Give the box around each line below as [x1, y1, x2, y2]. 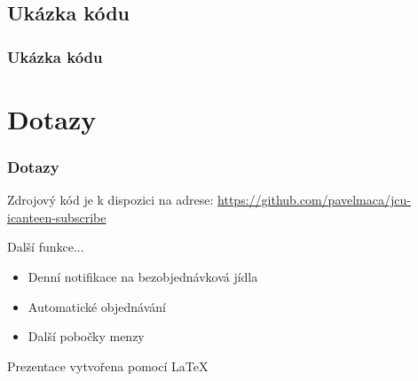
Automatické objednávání [28, 297, 166, 315]
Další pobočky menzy [28, 327, 145, 346]
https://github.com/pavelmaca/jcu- [217, 190, 411, 209]
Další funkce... [7, 237, 84, 256]
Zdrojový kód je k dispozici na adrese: [7, 190, 214, 209]
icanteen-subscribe [7, 207, 106, 226]
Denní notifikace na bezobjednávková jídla [28, 268, 258, 285]
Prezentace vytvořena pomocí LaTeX [7, 356, 209, 375]
